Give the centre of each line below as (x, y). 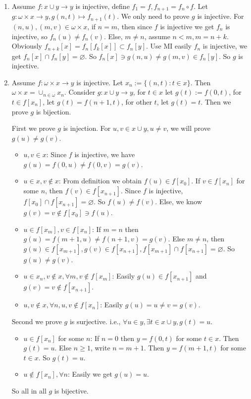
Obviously (27, 46)
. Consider (80, 92)
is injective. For (221, 16)
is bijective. (71, 391)
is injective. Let (100, 82)
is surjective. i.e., (95, 321)
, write (100, 348)
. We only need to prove (153, 16)
